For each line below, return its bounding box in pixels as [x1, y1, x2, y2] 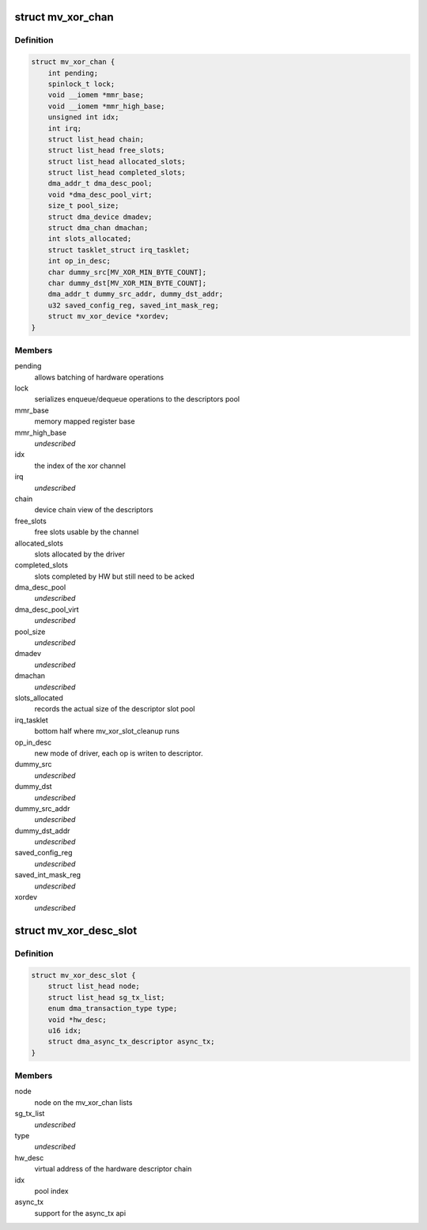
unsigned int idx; [47, 113, 119, 122]
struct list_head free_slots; [47, 146, 165, 155]
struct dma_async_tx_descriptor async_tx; [47, 1037, 215, 1047]
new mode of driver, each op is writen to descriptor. [34, 748, 203, 758]
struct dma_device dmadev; [47, 212, 153, 221]
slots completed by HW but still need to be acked [34, 572, 195, 581]
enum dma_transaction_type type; [47, 1004, 178, 1013]
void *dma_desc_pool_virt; [47, 190, 153, 199]
